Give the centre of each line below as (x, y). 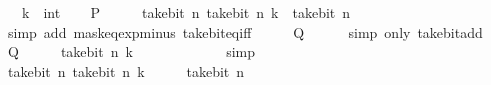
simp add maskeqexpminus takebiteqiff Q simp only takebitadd (245, 31)
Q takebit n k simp (131, 51)
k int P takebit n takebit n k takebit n (186, 12)
